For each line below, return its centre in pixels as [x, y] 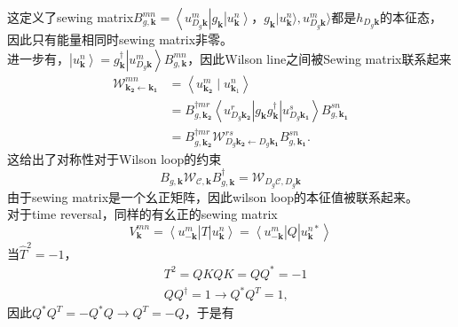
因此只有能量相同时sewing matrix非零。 [120, 39]
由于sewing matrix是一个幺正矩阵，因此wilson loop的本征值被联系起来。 [213, 196]
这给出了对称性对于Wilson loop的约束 [114, 159]
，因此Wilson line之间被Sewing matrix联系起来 [320, 58]
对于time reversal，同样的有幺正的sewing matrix [142, 214]
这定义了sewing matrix [71, 17]
